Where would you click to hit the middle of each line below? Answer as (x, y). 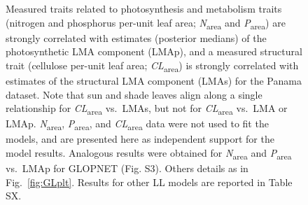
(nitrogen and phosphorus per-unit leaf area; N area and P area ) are (146, 23)
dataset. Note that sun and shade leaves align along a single (134, 94)
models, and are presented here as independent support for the (140, 139)
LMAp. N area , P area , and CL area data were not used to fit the (137, 125)
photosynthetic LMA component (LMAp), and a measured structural (154, 51)
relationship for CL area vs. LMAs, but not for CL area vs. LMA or (147, 109)
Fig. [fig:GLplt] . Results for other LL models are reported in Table (149, 182)
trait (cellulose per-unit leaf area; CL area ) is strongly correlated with (152, 66)
